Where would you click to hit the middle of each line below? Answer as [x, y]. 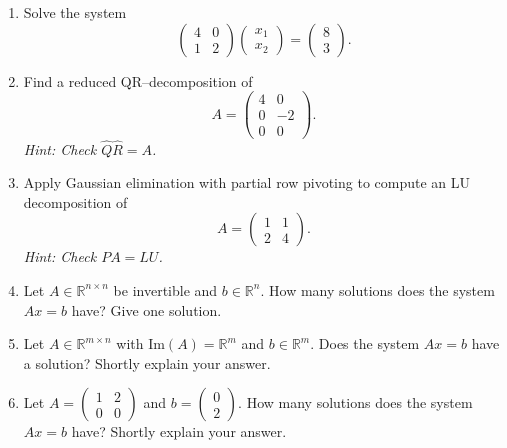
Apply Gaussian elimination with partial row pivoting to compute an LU [247, 182]
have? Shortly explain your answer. [179, 431]
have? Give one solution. [146, 309]
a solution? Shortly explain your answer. [147, 362]
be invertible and [165, 289]
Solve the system [75, 12]
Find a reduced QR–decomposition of [138, 80]
